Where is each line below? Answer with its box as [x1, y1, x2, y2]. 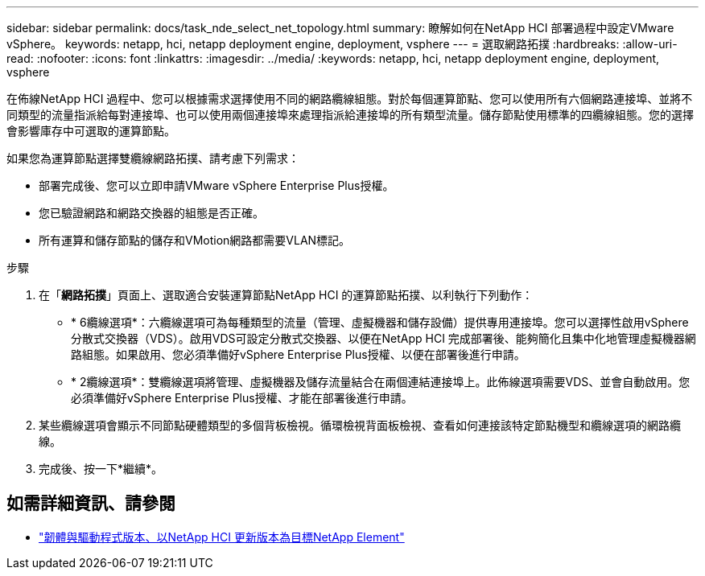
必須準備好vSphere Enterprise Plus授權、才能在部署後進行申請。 [71, 391, 413, 405]
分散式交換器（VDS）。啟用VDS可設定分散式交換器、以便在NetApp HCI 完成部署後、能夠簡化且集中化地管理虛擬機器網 [71, 331, 696, 345]
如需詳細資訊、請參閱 [6, 493, 175, 514]
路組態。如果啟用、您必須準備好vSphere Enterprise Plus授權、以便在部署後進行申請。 [71, 348, 526, 361]
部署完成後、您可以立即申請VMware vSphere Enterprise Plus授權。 [39, 179, 394, 192]
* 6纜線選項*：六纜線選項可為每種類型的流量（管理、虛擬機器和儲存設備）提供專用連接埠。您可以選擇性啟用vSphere [71, 315, 689, 329]
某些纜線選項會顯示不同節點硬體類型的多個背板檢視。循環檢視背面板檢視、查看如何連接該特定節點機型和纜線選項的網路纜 [39, 418, 681, 432]
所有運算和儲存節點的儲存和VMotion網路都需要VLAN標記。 [39, 233, 351, 247]
